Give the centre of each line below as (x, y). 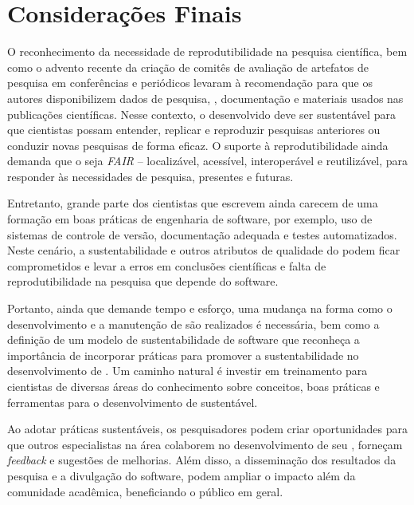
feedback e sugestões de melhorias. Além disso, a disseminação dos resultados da (202, 460)
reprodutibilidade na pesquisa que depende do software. (143, 281)
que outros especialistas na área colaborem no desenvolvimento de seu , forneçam (205, 444)
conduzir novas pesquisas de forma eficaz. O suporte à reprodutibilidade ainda (198, 145)
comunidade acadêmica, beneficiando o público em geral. (145, 491)
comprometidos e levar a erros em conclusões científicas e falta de (167, 265)
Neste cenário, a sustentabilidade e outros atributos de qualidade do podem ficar (204, 250)
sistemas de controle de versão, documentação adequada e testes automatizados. (202, 234)
